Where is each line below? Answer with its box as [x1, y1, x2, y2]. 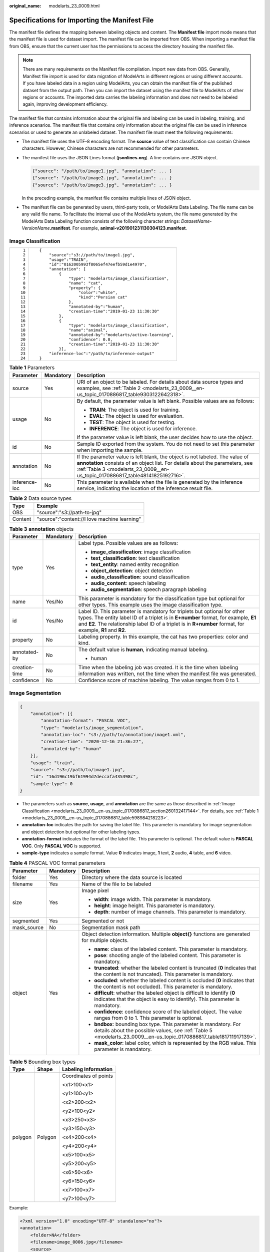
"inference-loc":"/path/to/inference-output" [49, 351, 154, 357]
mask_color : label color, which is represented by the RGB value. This [94, 1039, 256, 1046]
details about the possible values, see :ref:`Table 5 [94, 1027, 212, 1034]
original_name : [9, 3, 41, 9]
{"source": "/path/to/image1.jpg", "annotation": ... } [32, 168, 172, 174]
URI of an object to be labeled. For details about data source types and [76, 378, 243, 385]
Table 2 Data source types [9, 495, 72, 502]
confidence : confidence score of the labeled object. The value [94, 1008, 242, 1015]
